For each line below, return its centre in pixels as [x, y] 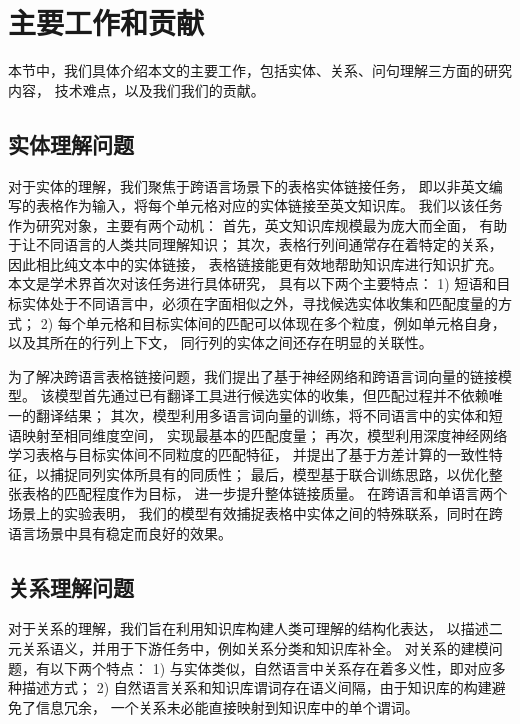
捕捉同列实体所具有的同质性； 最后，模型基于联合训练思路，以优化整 [276, 473]
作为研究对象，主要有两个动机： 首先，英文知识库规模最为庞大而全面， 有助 [258, 224]
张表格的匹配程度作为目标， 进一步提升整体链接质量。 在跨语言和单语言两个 [258, 493]
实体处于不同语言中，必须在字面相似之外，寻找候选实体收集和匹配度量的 [259, 303]
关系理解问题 [71, 586]
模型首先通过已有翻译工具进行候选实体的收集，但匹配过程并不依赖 [271, 395]
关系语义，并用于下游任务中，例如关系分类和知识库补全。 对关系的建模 [255, 648]
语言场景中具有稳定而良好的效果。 [120, 532]
